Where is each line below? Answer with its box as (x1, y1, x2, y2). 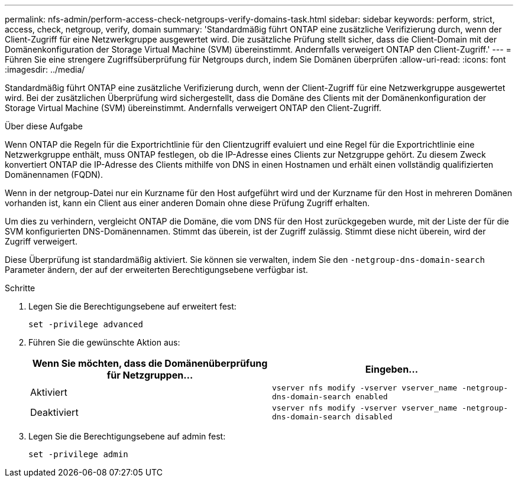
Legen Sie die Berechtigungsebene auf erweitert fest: (28, 301, 237, 311)
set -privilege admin (28, 450, 128, 459)
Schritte (5, 283, 35, 293)
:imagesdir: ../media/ (5, 64, 85, 74)
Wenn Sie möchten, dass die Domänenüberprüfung (32, 357, 268, 369)
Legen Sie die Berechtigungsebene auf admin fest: (28, 431, 226, 441)
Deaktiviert (30, 406, 79, 418)
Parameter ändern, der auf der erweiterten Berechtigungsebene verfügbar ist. (5, 265, 308, 275)
